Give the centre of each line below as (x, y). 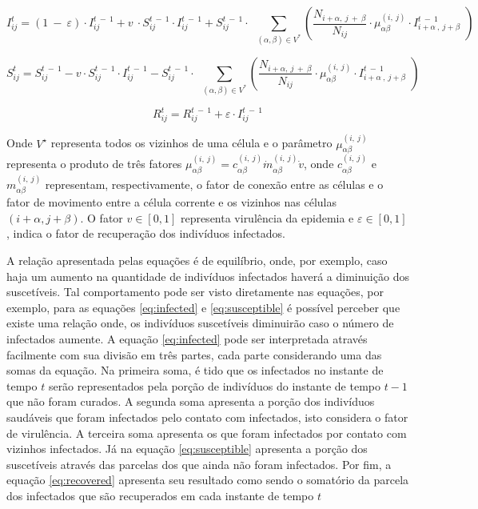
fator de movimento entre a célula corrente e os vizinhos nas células (172, 202)
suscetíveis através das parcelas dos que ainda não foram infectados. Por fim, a (199, 464)
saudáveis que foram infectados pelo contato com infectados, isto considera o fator (207, 417)
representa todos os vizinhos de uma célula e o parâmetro (191, 143)
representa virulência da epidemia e (267, 217)
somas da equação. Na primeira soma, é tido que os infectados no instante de (195, 370)
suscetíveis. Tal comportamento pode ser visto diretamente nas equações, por (195, 292)
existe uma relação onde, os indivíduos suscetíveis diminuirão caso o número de (200, 323)
